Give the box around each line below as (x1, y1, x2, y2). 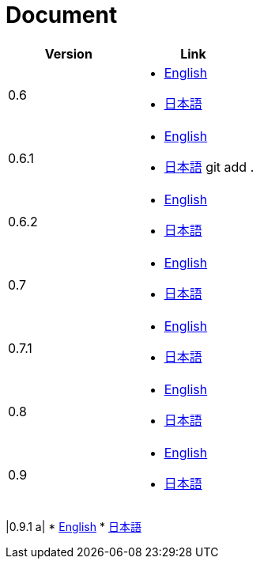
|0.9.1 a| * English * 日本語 (6, 519, 141, 533)
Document (6, 2, 118, 28)
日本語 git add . (164, 158, 254, 175)
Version (44, 45, 92, 62)
